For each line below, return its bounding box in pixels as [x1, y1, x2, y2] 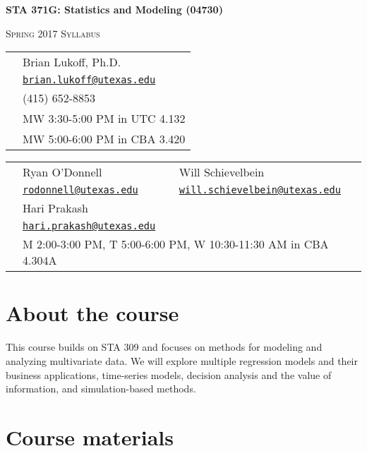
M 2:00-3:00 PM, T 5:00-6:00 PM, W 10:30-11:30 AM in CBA [23, 236, 329, 253]
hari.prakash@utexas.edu [23, 220, 156, 232]
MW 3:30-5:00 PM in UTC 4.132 [23, 110, 186, 127]
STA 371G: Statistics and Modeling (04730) [6, 2, 223, 16]
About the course [6, 299, 179, 327]
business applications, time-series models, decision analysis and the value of [6, 367, 332, 382]
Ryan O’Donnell [23, 164, 102, 181]
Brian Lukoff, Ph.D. [23, 54, 121, 71]
